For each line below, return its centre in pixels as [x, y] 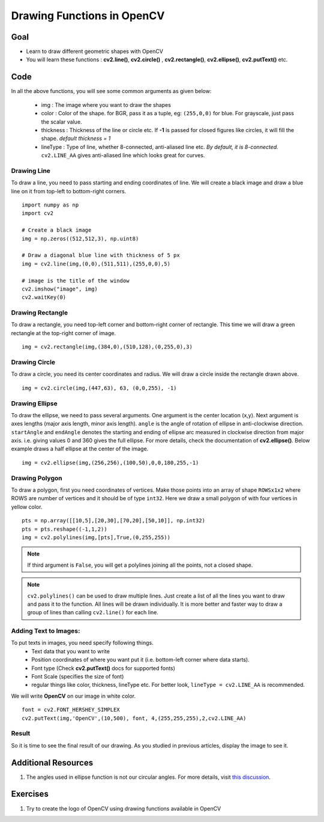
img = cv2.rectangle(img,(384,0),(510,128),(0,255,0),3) [107, 347]
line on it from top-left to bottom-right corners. [69, 191]
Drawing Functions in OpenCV [88, 16]
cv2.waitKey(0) [44, 298]
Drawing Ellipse [34, 403]
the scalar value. [61, 122]
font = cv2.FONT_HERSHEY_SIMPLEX [71, 710]
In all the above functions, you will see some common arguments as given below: [111, 91]
